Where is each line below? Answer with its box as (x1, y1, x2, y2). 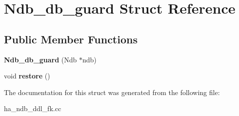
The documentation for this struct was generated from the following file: (4, 87, 220, 97)
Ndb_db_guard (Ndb (4, 54, 77, 64)
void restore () (4, 71, 50, 81)
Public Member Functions (4, 31, 138, 46)
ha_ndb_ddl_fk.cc (4, 103, 61, 114)
